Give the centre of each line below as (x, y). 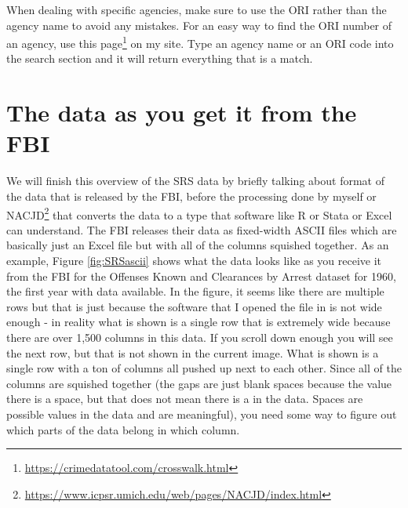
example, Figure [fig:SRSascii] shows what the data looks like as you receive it (194, 260)
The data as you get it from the (182, 112)
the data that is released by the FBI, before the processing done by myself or (191, 196)
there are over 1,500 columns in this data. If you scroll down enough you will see (200, 337)
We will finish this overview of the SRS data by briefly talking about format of (195, 181)
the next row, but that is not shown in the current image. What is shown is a (193, 352)
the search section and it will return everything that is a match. (160, 58)
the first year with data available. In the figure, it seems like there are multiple (195, 291)
